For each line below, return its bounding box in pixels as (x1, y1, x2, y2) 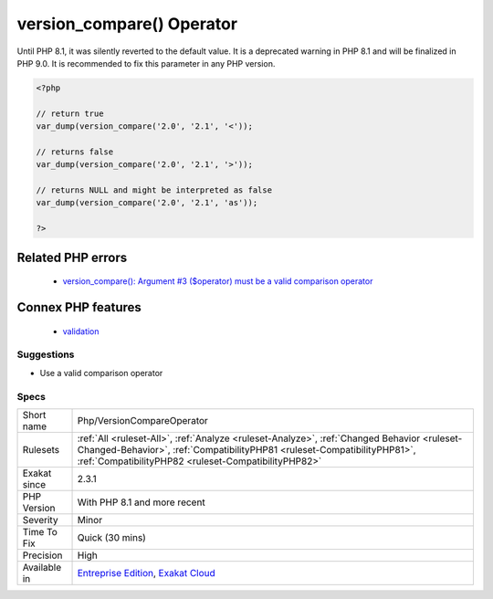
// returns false (36, 146, 114, 157)
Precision (22, 549, 63, 562)
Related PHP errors (16, 249, 128, 265)
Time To (22, 525, 58, 538)
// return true (36, 108, 104, 119)
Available (22, 561, 62, 573)
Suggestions (16, 348, 75, 361)
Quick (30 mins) (77, 531, 146, 543)
